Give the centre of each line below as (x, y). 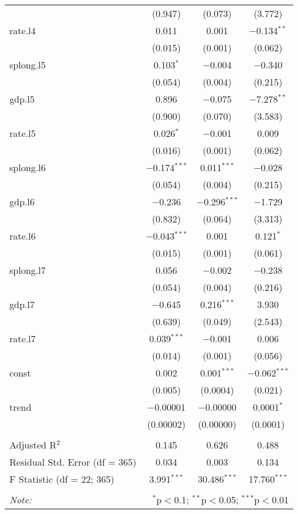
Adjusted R (33, 445)
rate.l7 (23, 338)
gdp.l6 (22, 202)
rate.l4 (23, 30)
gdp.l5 (22, 99)
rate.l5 (23, 133)
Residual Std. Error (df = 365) (73, 462)
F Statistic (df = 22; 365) (62, 479)
